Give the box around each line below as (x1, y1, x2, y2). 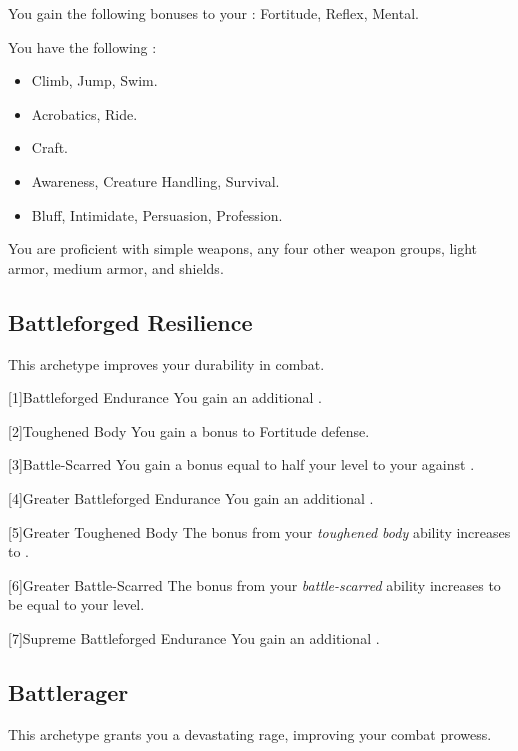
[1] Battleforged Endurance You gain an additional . (8, 387, 322, 408)
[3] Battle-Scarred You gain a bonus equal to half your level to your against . (8, 454, 475, 475)
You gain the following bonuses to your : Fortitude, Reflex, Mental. (8, 3, 419, 23)
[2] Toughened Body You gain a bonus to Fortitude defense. (8, 420, 370, 441)
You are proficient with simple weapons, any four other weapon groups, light (8, 238, 478, 259)
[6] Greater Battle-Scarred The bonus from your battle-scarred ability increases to (8, 574, 501, 595)
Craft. (31, 137, 69, 158)
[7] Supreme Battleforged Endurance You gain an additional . (8, 627, 380, 648)
